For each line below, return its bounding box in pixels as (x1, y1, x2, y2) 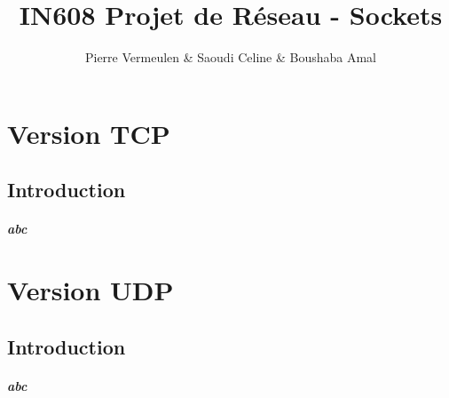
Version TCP (7, 115, 170, 151)
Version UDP (7, 272, 174, 308)
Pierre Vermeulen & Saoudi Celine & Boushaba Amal (84, 48, 377, 67)
